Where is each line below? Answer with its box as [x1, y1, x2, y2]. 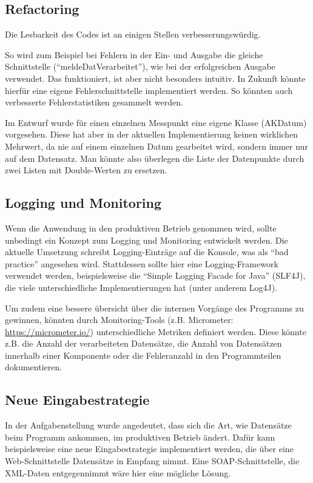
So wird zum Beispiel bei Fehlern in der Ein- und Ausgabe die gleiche [5, 48, 263, 61]
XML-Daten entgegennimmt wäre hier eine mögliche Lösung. [5, 466, 231, 479]
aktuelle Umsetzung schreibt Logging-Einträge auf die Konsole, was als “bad [5, 245, 289, 258]
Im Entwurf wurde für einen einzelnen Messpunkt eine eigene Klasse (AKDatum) [5, 116, 307, 128]
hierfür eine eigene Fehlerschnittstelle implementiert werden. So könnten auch [5, 84, 293, 96]
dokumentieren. [5, 361, 62, 373]
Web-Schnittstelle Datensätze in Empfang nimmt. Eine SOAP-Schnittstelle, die [5, 455, 300, 467]
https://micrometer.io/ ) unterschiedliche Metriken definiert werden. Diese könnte [5, 325, 306, 338]
